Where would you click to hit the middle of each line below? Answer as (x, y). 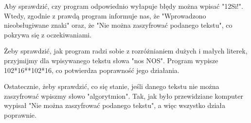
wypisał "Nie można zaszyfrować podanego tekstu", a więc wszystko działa (115, 105)
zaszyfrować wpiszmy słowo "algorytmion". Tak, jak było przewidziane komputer (124, 96)
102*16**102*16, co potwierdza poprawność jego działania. (92, 70)
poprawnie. (20, 114)
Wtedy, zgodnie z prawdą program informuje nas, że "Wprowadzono (105, 15)
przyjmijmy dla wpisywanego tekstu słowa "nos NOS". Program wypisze (111, 60)
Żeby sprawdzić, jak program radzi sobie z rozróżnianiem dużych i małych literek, (126, 51)
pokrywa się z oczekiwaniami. (48, 34)
